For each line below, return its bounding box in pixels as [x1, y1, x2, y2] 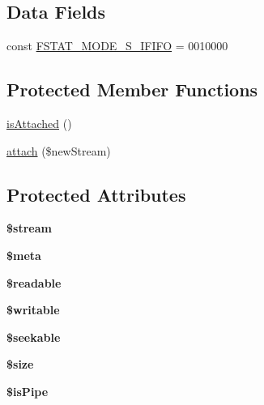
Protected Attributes [6, 181, 186, 207]
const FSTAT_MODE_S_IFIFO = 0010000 [6, 37, 228, 54]
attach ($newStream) [6, 142, 111, 159]
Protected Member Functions [6, 77, 258, 102]
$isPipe [6, 382, 49, 399]
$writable [6, 301, 60, 318]
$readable [6, 274, 62, 291]
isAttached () [6, 115, 72, 131]
